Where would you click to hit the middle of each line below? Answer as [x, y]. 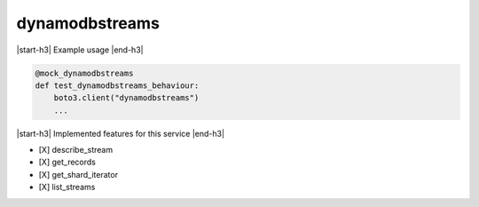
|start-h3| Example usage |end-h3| [80, 50]
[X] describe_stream [76, 150]
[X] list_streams [67, 187]
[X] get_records [67, 162]
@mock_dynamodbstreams [84, 73]
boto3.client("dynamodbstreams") [126, 98]
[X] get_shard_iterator [79, 174]
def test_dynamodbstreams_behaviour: [117, 85]
